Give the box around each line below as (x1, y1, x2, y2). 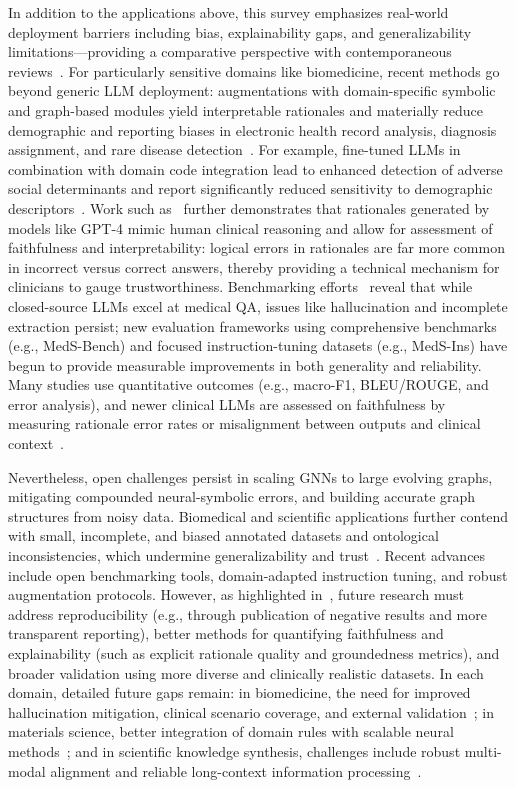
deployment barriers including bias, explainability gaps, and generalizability (8, 21, 472, 42)
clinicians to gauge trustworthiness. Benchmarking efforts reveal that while (8, 276, 473, 297)
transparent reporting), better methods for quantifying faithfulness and (8, 623, 444, 644)
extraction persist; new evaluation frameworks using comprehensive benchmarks (8, 315, 497, 336)
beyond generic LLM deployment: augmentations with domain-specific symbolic (8, 80, 496, 101)
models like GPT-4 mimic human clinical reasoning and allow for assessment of (8, 217, 493, 238)
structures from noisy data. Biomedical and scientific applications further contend (8, 505, 509, 526)
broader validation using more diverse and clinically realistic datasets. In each (8, 662, 484, 683)
